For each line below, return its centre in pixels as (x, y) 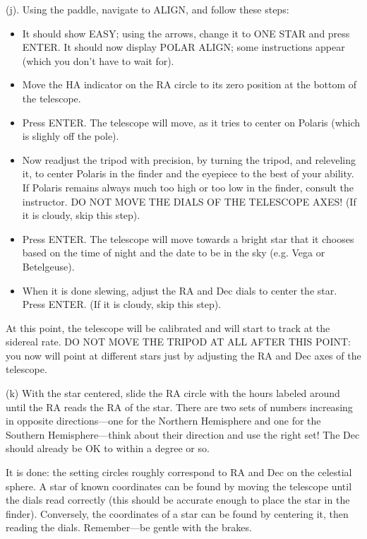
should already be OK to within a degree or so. (108, 448)
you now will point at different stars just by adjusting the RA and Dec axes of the (183, 355)
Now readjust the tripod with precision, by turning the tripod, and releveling (189, 159)
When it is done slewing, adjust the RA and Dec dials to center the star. (180, 290)
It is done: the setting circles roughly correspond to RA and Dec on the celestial (179, 472)
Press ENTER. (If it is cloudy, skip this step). (122, 304)
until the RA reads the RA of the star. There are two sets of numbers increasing (179, 407)
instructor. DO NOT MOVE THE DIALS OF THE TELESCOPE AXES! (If (189, 201)
